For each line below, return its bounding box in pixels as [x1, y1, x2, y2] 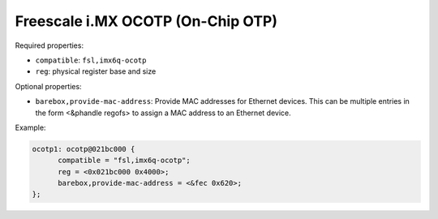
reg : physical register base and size [35, 67, 157, 76]
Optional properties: [15, 81, 82, 91]
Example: [15, 122, 46, 132]
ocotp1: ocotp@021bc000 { [32, 144, 135, 153]
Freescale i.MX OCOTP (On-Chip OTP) [15, 12, 278, 30]
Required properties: [15, 41, 84, 50]
